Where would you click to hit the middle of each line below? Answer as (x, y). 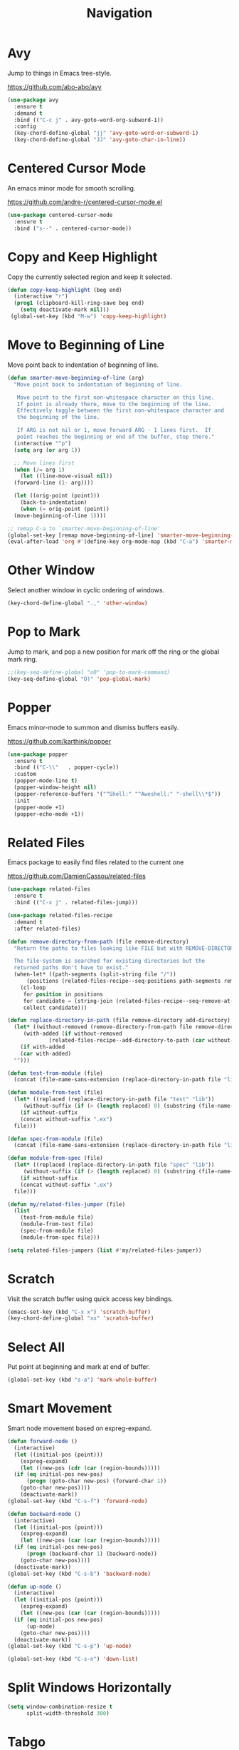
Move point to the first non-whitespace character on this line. (116, 398)
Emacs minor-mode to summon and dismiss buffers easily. (93, 727)
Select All (36, 1347)
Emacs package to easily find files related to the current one (96, 862)
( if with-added (43, 1047)
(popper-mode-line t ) (46, 781)
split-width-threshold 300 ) (68, 1714)
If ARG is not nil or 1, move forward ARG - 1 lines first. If (114, 430)
